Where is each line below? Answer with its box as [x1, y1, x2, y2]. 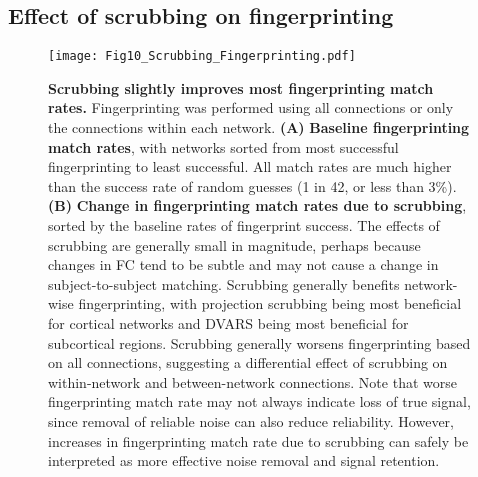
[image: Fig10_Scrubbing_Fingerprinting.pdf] [48, 49, 356, 64]
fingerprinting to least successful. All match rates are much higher [48, 156, 452, 177]
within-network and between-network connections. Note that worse [48, 371, 457, 392]
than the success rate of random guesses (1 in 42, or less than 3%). [48, 175, 457, 196]
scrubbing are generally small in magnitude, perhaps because [48, 234, 421, 255]
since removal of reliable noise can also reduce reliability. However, [48, 410, 454, 431]
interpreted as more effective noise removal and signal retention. [48, 450, 440, 471]
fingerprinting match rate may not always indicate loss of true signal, [48, 391, 471, 412]
